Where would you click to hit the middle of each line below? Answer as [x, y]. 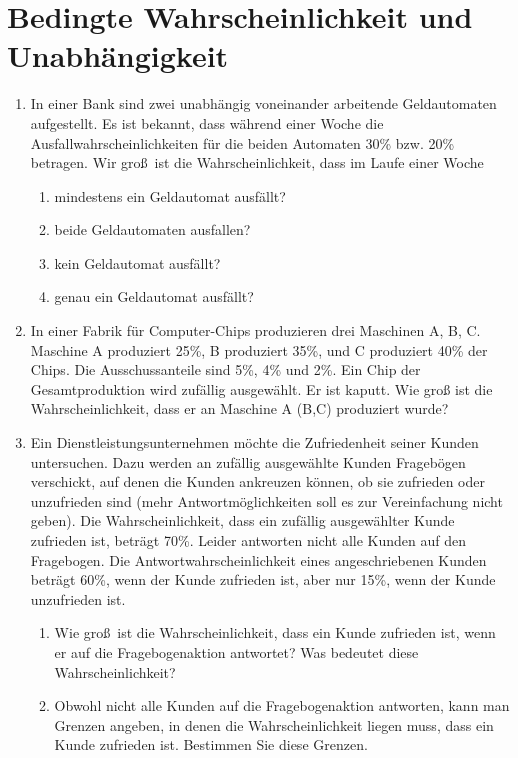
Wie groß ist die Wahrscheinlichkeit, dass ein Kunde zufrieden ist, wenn [275, 632]
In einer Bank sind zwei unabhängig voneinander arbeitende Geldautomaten [263, 103]
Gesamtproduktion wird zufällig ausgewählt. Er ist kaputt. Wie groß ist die [261, 388]
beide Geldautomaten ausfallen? [152, 229]
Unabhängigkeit [118, 55]
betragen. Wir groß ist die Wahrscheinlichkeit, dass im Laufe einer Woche [257, 162]
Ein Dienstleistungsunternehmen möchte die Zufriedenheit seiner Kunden [254, 442]
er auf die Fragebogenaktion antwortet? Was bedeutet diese [236, 651]
